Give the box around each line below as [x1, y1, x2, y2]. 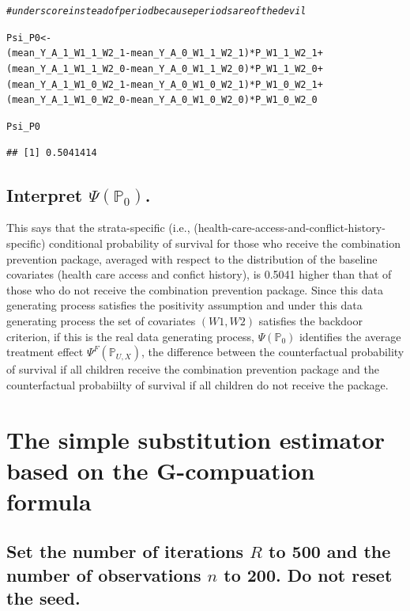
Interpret [6, 182, 83, 207]
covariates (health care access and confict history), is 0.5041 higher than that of [6, 266, 392, 283]
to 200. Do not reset [224, 562, 393, 586]
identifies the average [299, 328, 401, 344]
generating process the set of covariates [6, 312, 196, 328]
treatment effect [6, 343, 84, 360]
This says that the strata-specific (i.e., [6, 219, 190, 236]
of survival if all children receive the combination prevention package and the [6, 361, 379, 378]
